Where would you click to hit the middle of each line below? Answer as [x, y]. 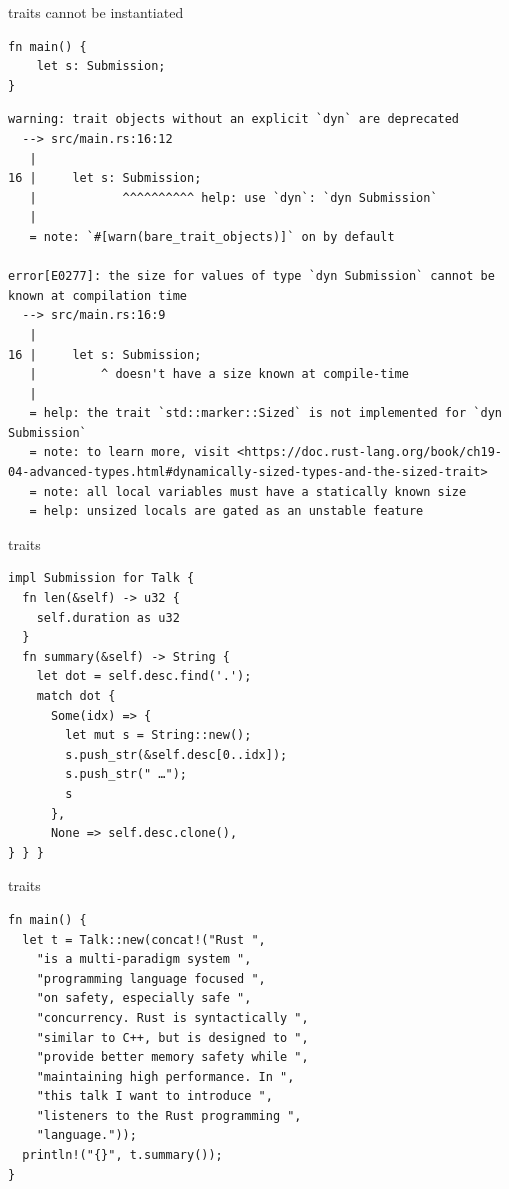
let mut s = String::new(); [158, 735]
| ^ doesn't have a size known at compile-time [219, 374]
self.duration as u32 [108, 617]
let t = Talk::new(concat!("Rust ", [144, 939]
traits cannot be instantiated [96, 12]
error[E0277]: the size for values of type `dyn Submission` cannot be [251, 276]
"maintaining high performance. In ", [165, 1076]
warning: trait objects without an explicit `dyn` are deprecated [234, 119]
